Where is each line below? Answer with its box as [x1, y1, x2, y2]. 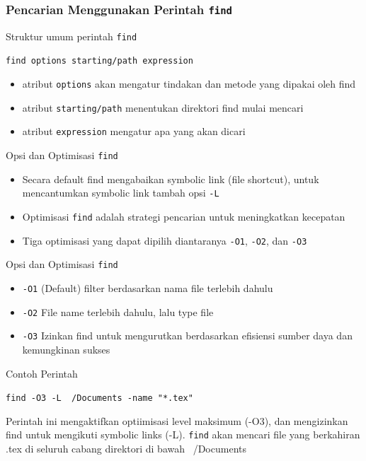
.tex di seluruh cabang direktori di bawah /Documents [6, 441, 246, 455]
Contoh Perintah [6, 366, 78, 380]
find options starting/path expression [6, 56, 193, 66]
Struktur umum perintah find [6, 28, 137, 43]
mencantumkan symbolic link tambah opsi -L [22, 185, 219, 200]
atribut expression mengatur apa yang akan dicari [22, 124, 246, 139]
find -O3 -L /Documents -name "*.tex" [6, 393, 193, 404]
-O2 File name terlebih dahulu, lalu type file [22, 304, 214, 319]
